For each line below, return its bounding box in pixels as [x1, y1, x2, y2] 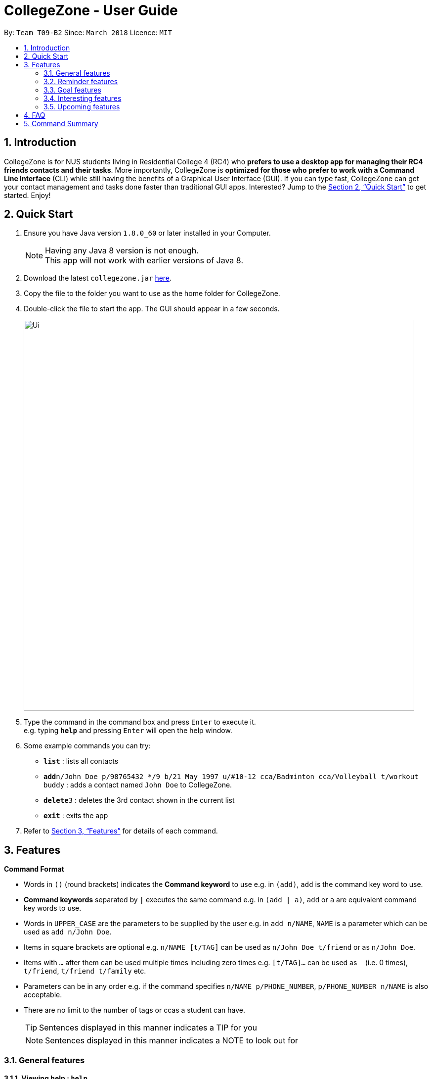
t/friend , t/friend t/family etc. [24, 967, 146, 976]
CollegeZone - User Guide [4, 2, 178, 19]
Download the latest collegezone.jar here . [24, 274, 172, 283]
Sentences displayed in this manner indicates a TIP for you [39, 1023, 258, 1033]
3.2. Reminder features [43, 77, 118, 86]
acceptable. [24, 990, 62, 999]
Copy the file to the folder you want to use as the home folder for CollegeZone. [24, 289, 280, 298]
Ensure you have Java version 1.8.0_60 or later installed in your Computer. [24, 229, 271, 238]
